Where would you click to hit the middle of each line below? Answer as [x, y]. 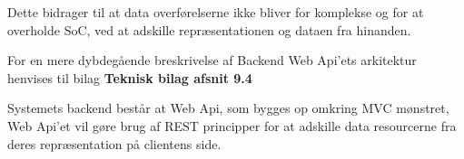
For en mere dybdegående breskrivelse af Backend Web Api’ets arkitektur [212, 60]
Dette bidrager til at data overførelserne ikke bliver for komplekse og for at [216, 12]
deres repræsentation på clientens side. [114, 143]
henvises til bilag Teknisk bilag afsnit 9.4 [130, 77]
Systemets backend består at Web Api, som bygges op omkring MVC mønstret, [228, 108]
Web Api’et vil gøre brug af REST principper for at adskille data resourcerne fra [232, 125]
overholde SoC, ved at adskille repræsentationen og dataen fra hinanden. [209, 29]
